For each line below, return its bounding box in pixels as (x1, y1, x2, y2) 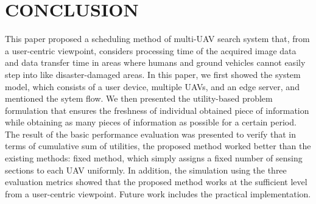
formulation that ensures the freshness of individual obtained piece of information (5, 104, 309, 116)
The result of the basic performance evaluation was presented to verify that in (5, 127, 297, 140)
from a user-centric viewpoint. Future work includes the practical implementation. (5, 187, 311, 200)
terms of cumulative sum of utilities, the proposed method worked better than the (5, 139, 311, 152)
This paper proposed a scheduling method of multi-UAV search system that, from (5, 32, 310, 45)
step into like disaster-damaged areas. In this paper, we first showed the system (5, 68, 301, 80)
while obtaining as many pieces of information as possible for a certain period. (5, 116, 297, 128)
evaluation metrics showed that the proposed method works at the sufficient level (5, 175, 307, 188)
